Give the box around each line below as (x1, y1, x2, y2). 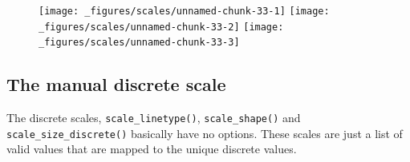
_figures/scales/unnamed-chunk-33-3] (39, 37, 240, 49)
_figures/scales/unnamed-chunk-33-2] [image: (39, 21, 284, 33)
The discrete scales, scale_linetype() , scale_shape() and (6, 109, 301, 126)
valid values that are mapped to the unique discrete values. (6, 140, 297, 157)
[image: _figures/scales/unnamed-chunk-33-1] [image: (39, 6, 330, 17)
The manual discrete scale (6, 72, 226, 97)
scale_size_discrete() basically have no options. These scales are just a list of (6, 124, 403, 141)
